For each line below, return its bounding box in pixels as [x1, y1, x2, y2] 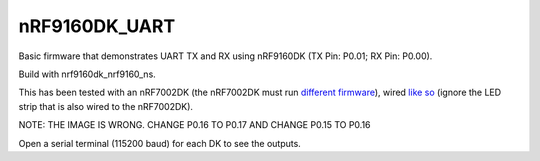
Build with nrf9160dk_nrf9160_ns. [18, 68, 157, 80]
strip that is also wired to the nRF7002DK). [18, 100, 194, 112]
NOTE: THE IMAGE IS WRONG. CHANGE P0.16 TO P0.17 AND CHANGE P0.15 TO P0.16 [18, 119, 371, 131]
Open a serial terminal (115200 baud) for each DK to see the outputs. [18, 137, 302, 149]
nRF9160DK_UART [18, 15, 176, 37]
